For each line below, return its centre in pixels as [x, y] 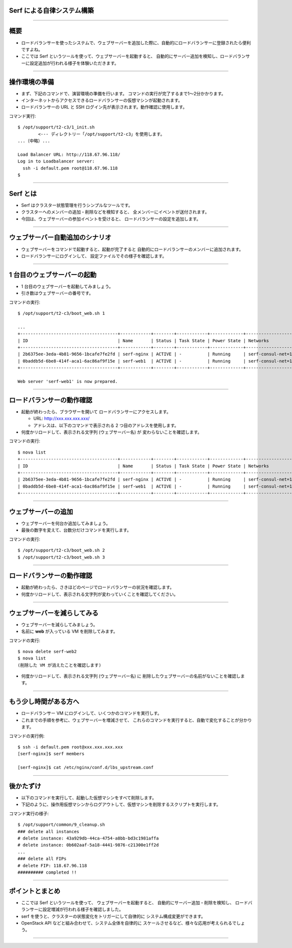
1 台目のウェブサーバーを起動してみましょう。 [67, 286]
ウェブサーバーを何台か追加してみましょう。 [66, 523]
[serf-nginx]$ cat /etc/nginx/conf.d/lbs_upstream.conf [86, 767]
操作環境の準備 [31, 82]
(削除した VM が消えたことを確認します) [60, 665]
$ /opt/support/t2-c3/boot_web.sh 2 [61, 550]
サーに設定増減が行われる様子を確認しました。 [76, 910]
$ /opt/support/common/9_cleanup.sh [61, 825]
